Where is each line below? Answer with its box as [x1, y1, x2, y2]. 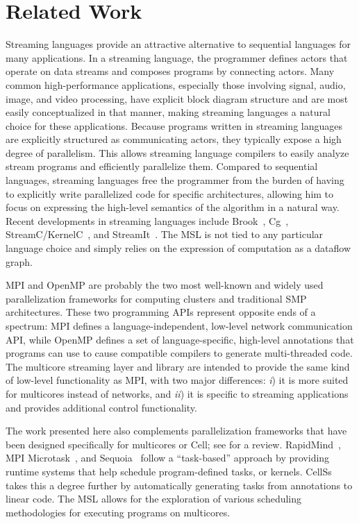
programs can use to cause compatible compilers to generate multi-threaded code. [6, 346, 353, 360]
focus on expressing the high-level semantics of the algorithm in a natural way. [6, 200, 340, 214]
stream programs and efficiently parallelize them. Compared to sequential [6, 159, 318, 174]
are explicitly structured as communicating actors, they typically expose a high [6, 132, 342, 146]
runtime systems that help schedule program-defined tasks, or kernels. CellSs [6, 464, 332, 478]
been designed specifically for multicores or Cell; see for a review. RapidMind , [6, 437, 341, 451]
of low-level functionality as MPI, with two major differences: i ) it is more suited [6, 373, 349, 387]
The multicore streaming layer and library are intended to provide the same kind [6, 359, 350, 373]
